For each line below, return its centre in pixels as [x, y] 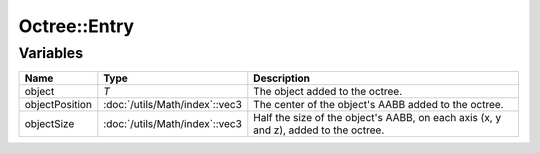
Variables [51, 53]
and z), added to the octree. [319, 130]
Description [281, 78]
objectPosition [58, 105]
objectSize [49, 124]
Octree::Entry [76, 26]
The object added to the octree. [328, 92]
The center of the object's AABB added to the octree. [378, 105]
